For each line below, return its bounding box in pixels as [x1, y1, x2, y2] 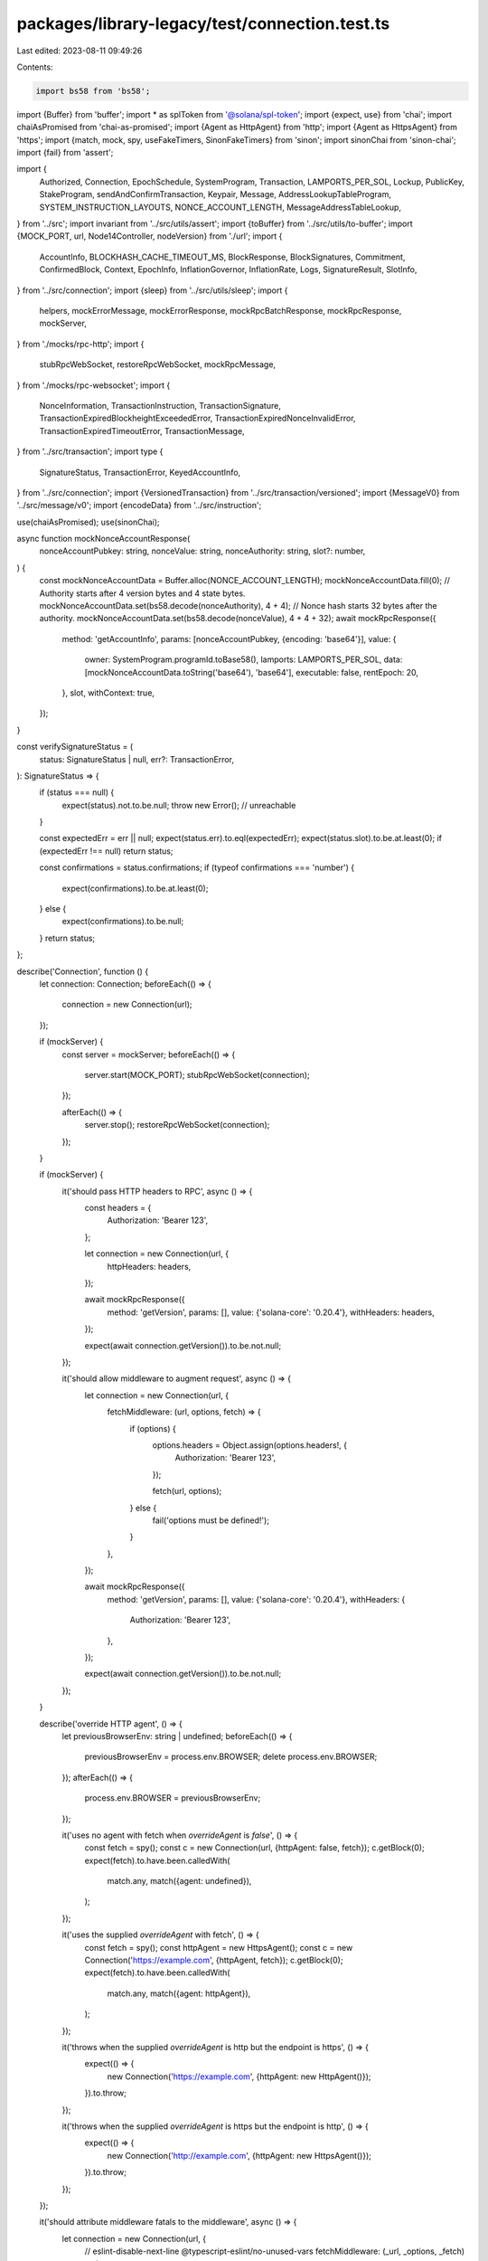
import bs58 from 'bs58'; [35, 86, 151, 96]
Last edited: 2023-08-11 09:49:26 [16, 45, 143, 56]
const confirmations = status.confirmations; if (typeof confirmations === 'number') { [39, 862, 355, 873]
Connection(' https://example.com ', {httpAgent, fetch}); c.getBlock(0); [84, 1954, 343, 1966]
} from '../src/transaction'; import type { [16, 446, 164, 457]
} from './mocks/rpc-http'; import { [16, 338, 145, 349]
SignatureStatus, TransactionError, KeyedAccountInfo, [39, 467, 241, 478]
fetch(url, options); [152, 1486, 222, 1497]
